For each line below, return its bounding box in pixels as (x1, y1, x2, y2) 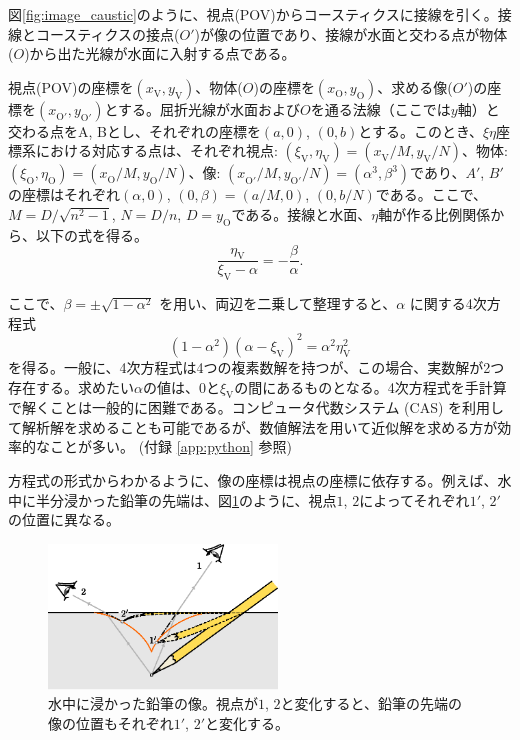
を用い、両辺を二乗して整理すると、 (159, 293, 397, 314)
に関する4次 (409, 293, 487, 314)
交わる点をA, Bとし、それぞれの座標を (8, 120, 261, 141)
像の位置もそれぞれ (48, 712, 174, 733)
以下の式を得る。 (35, 224, 148, 245)
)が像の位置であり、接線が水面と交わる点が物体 (194, 23, 508, 44)
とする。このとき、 (358, 120, 483, 141)
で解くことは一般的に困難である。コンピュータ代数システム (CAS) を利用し (8, 397, 505, 418)
